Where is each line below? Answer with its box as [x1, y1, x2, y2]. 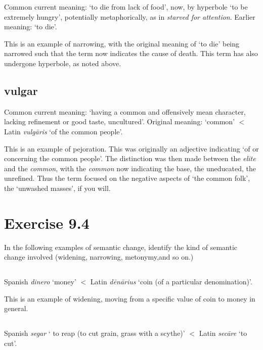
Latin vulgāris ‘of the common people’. [4, 126, 123, 136]
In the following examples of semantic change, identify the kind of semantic [4, 241, 238, 252]
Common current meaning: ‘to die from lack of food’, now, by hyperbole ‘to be [4, 2, 248, 12]
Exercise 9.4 [4, 212, 90, 233]
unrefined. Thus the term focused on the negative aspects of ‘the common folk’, [4, 173, 250, 183]
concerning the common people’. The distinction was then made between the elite [4, 153, 256, 164]
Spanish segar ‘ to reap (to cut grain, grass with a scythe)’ [4, 328, 185, 338]
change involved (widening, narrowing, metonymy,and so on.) [4, 252, 194, 262]
